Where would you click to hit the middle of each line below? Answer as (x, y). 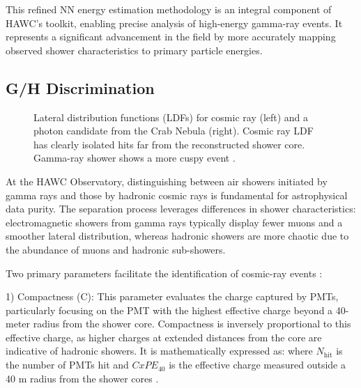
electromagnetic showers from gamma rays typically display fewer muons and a (174, 222)
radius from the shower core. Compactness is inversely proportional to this (192, 324)
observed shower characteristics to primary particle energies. (134, 50)
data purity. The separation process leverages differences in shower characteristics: (181, 209)
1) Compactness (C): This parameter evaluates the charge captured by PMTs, (172, 296)
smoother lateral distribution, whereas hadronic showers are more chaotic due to (177, 236)
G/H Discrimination (80, 87)
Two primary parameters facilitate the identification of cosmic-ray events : (164, 273)
